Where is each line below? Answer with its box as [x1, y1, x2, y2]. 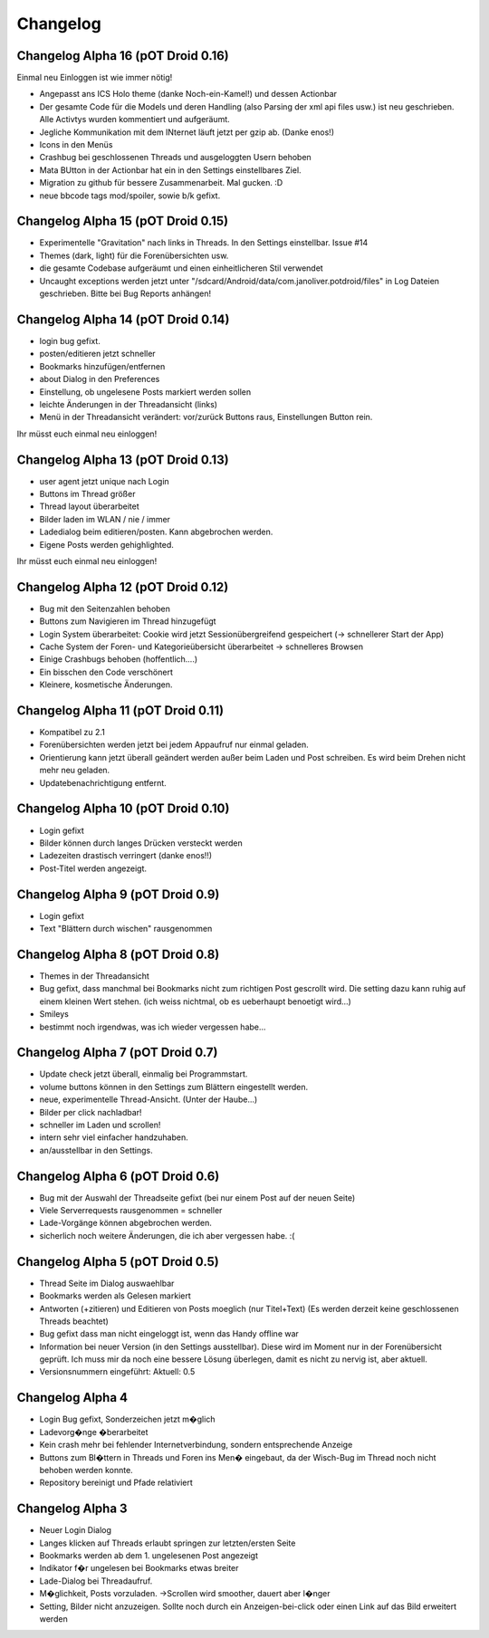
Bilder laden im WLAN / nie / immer [39, 513, 171, 524]
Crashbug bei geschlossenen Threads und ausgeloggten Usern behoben [39, 152, 312, 163]
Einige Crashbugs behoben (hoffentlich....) [39, 654, 198, 665]
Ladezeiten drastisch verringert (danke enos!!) [39, 850, 213, 861]
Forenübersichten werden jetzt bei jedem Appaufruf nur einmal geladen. [39, 739, 310, 751]
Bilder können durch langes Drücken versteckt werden [39, 838, 244, 848]
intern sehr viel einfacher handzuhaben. [39, 1132, 189, 1143]
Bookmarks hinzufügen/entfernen [39, 360, 166, 371]
